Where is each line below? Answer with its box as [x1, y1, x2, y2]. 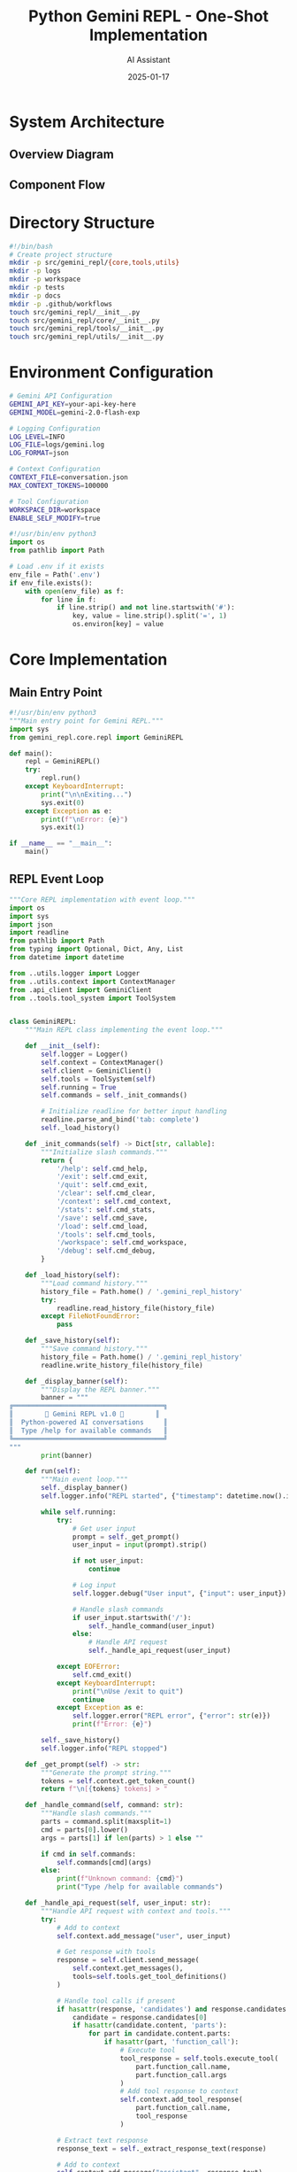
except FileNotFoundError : [41, 1312, 141, 1321]
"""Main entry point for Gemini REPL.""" [9, 716, 164, 725]
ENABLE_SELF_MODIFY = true [9, 514, 101, 523]
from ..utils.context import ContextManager [9, 977, 176, 986]
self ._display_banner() [41, 1484, 128, 1493]
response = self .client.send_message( [56, 1956, 200, 1965]
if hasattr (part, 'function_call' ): [103, 2037, 240, 2047]
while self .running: [41, 1508, 117, 1517]
